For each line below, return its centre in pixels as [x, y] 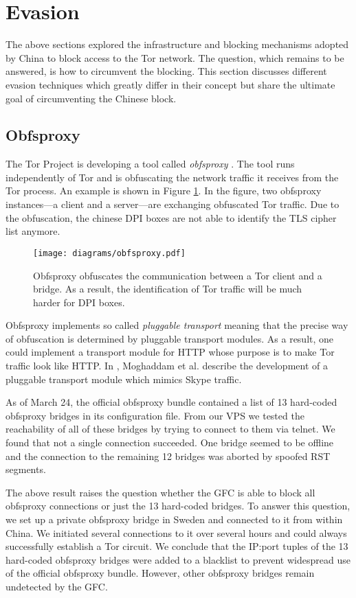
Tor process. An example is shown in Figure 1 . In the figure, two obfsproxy [164, 191]
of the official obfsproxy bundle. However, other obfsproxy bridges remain [160, 573]
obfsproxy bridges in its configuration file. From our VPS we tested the [155, 415]
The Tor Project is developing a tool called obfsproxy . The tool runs [150, 164]
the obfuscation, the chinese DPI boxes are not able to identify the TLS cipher [171, 217]
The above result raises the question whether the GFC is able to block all [160, 492]
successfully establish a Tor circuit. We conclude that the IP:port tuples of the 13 [177, 546]
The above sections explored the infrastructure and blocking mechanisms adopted [177, 44]
